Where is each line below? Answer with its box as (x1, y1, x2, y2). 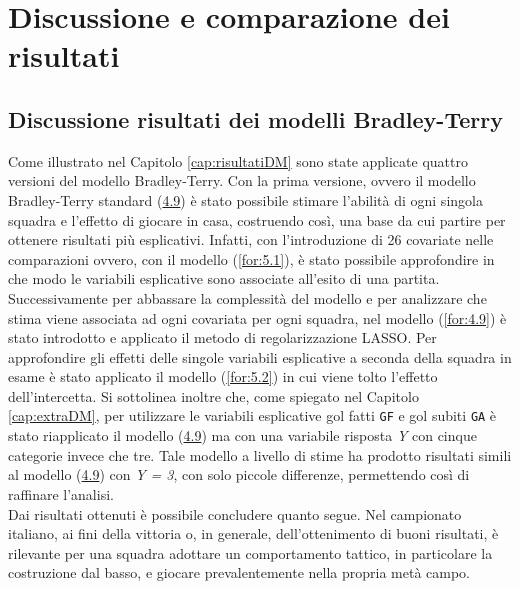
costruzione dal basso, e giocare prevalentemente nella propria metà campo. (8, 562, 470, 583)
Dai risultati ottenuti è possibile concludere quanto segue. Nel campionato (8, 503, 462, 524)
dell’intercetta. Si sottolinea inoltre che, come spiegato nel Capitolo (8, 385, 419, 406)
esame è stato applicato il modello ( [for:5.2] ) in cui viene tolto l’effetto (8, 366, 438, 387)
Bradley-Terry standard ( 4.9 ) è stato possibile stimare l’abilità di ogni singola (8, 189, 483, 210)
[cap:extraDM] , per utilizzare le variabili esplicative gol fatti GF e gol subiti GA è (8, 405, 497, 426)
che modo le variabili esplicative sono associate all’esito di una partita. (8, 268, 440, 289)
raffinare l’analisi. (8, 483, 114, 504)
